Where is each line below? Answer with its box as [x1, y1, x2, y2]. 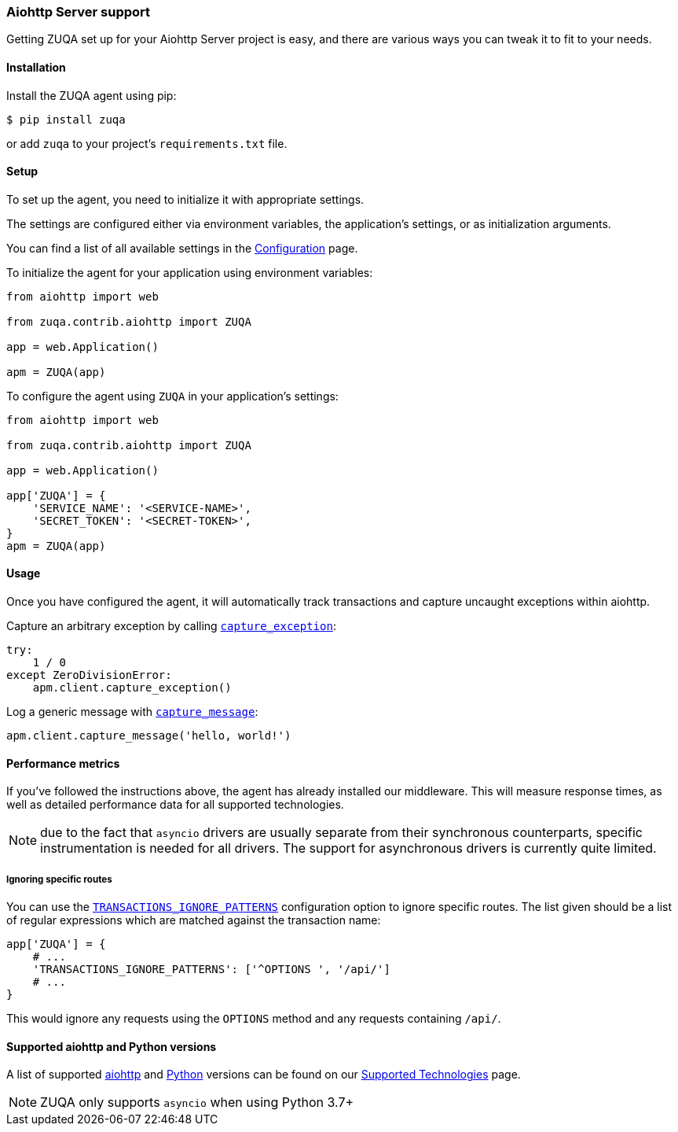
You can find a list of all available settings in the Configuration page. [6, 241, 358, 255]
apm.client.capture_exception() [32, 681, 232, 695]
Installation [6, 60, 66, 74]
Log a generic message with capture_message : [6, 705, 258, 719]
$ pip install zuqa [6, 112, 126, 126]
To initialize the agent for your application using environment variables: [6, 265, 373, 279]
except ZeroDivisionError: [6, 669, 172, 682]
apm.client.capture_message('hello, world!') [6, 729, 291, 743]
